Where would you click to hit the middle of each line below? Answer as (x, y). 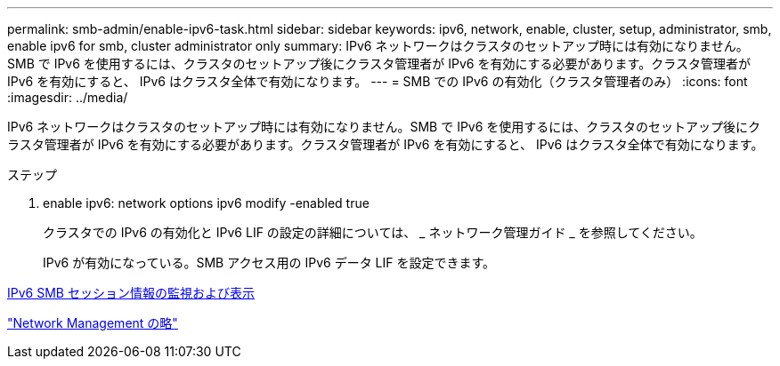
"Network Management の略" (93, 323)
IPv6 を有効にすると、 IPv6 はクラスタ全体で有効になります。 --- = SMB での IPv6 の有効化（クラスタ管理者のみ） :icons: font (378, 81)
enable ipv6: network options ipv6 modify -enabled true (206, 203)
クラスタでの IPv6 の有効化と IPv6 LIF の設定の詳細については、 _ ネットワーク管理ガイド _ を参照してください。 (373, 232)
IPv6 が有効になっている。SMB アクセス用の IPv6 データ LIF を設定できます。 (269, 263)
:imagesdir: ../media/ (68, 97)
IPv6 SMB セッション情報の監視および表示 (131, 293)
